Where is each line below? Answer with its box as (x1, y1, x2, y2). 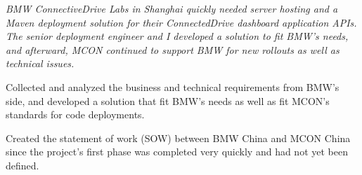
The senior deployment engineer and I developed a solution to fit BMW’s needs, (6, 29, 349, 43)
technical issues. (6, 56, 75, 71)
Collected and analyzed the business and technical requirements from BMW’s (6, 79, 340, 94)
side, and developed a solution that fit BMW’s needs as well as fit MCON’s (6, 93, 330, 108)
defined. (6, 157, 39, 172)
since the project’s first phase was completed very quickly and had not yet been (6, 144, 348, 159)
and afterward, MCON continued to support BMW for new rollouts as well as (6, 42, 340, 57)
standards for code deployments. (6, 107, 145, 122)
